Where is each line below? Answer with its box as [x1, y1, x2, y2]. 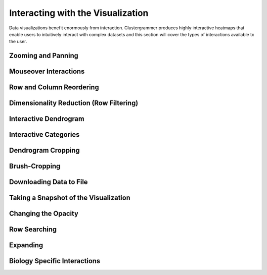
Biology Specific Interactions [9, 257, 100, 265]
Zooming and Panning [9, 52, 79, 60]
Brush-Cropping [9, 162, 61, 170]
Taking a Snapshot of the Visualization [9, 194, 131, 202]
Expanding [9, 241, 43, 250]
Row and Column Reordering [9, 83, 99, 92]
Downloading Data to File [9, 178, 88, 186]
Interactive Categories [9, 130, 80, 139]
